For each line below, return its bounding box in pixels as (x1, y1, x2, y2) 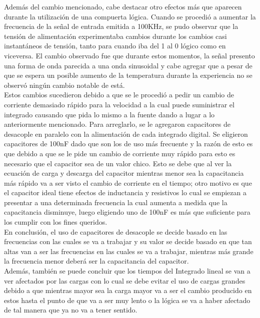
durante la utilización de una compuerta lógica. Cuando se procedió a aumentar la (4, 11, 256, 21)
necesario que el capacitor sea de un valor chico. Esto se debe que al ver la (4, 158, 232, 168)
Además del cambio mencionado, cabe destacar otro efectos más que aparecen (4, 1, 242, 11)
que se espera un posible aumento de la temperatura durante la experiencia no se (4, 70, 252, 80)
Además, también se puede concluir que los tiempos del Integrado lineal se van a (4, 266, 250, 276)
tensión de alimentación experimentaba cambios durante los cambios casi (4, 30, 227, 41)
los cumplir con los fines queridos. (4, 217, 107, 227)
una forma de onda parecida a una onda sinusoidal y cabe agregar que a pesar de (4, 60, 252, 70)
